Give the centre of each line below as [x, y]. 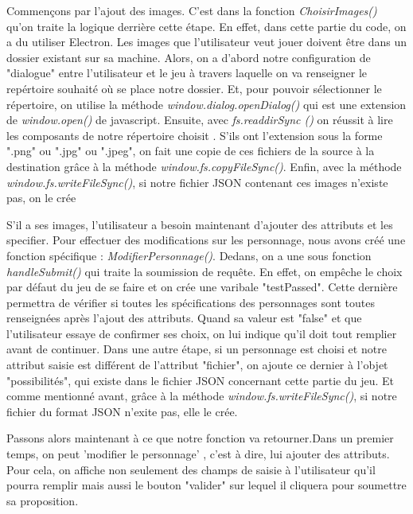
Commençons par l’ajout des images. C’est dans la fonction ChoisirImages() [192, 10]
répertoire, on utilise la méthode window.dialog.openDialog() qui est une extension [206, 104]
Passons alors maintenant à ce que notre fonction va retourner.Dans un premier [200, 438]
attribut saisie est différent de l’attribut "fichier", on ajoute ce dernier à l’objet [197, 365]
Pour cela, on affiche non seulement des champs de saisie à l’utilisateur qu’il [191, 469]
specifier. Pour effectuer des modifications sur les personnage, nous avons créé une [206, 240]
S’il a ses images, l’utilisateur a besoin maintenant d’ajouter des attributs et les [200, 224]
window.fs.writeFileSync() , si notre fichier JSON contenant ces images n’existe [197, 182]
